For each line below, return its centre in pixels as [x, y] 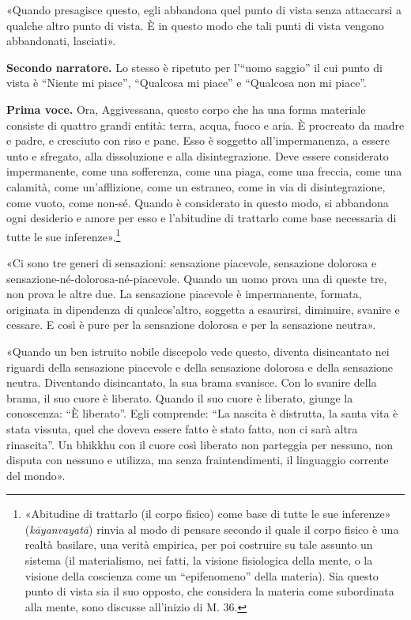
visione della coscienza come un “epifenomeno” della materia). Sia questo [202, 575]
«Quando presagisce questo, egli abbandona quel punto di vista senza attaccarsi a [204, 9]
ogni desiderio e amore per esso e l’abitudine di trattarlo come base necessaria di [202, 218]
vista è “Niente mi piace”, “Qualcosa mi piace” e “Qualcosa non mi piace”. [187, 83]
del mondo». [36, 475]
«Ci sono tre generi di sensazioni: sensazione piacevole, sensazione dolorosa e [192, 262]
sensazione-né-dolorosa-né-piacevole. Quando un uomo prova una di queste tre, [197, 278]
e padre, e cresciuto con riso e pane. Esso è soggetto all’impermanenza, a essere [198, 140]
